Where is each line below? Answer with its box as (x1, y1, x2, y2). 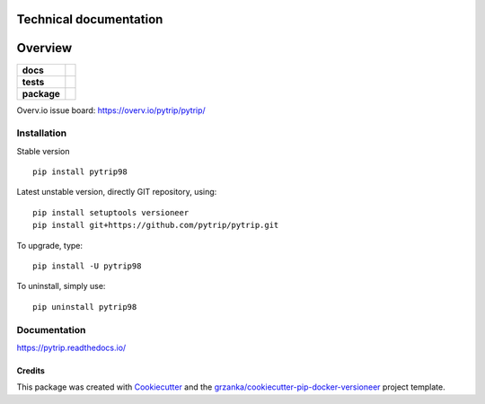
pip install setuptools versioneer (32, 207, 190, 217)
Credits (16, 364, 45, 376)
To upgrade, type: (16, 240, 84, 250)
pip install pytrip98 (32, 167, 128, 177)
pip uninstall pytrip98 (32, 302, 137, 312)
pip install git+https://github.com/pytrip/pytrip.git (32, 220, 279, 231)
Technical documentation (16, 12, 163, 27)
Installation (16, 127, 67, 139)
